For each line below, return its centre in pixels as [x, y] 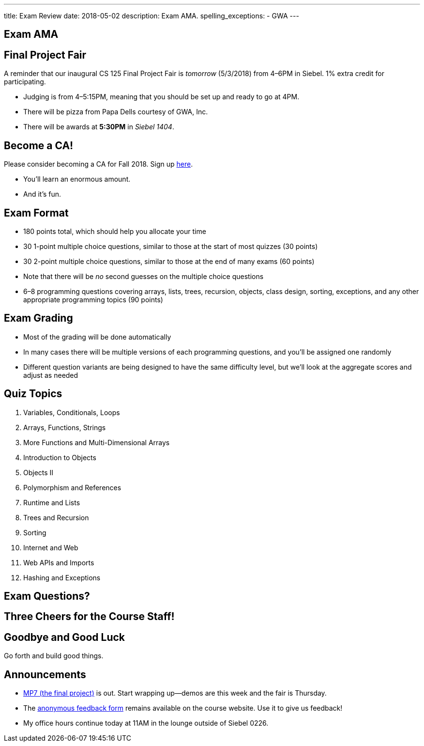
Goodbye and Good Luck [65, 637]
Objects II [38, 472]
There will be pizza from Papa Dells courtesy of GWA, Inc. [116, 112]
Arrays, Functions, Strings [65, 427]
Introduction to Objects [60, 457]
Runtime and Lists [52, 502]
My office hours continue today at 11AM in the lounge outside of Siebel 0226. [146, 723]
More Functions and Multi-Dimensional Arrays [97, 442]
